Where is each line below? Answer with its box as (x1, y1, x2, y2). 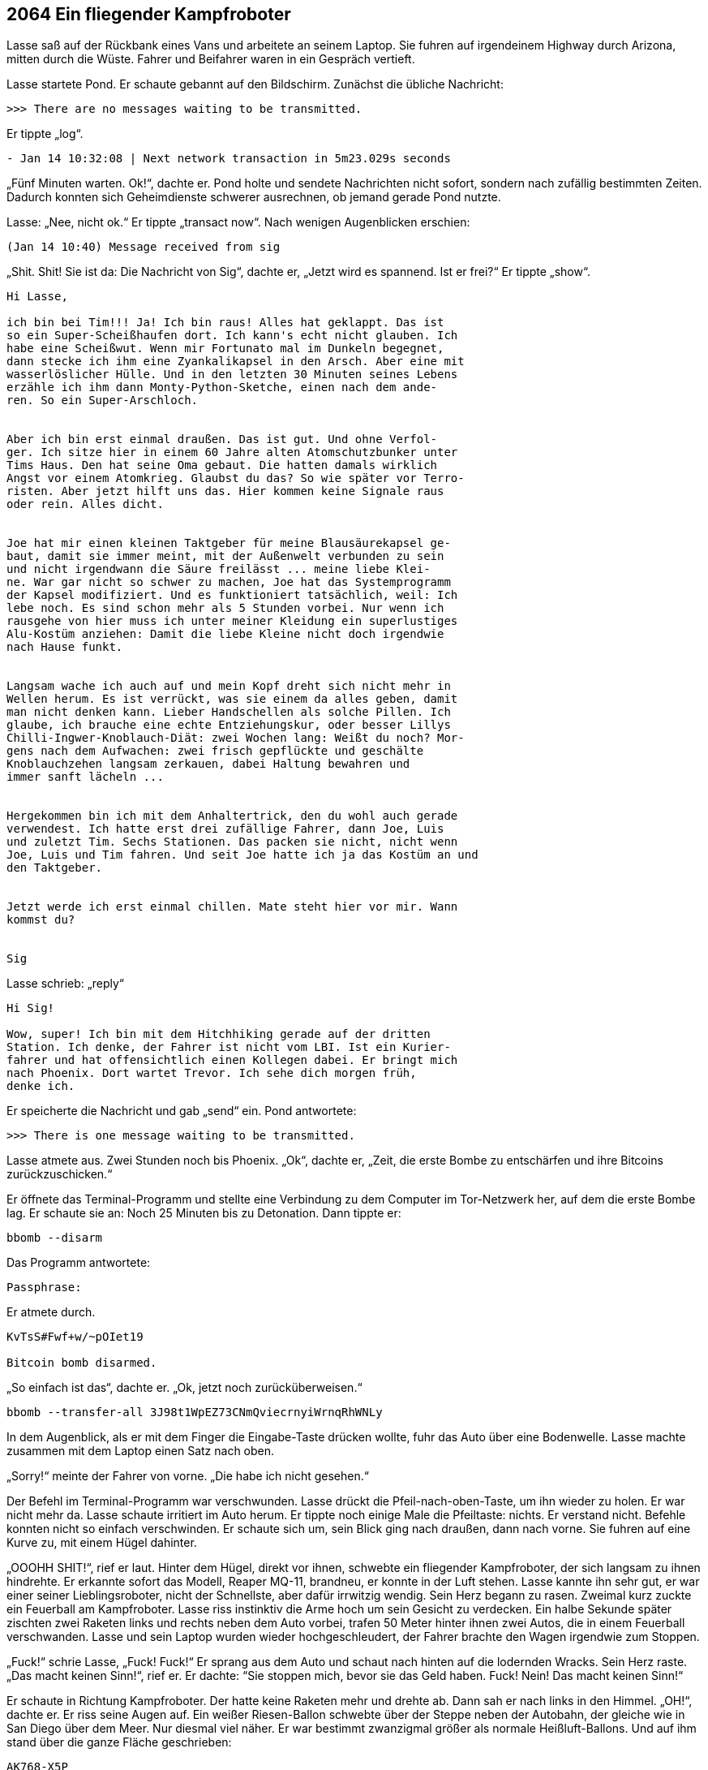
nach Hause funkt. (6, 640, 123, 654)
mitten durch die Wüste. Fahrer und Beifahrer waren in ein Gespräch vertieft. (6, 52, 415, 67)
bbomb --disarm (6, 1231, 103, 1245)
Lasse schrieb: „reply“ (6, 976, 124, 991)
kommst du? (6, 913, 75, 927)
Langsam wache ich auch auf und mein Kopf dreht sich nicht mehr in (6, 679, 451, 693)
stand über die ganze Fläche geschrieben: (6, 1735, 232, 1750)
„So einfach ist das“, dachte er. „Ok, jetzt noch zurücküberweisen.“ (6, 1380, 363, 1395)
